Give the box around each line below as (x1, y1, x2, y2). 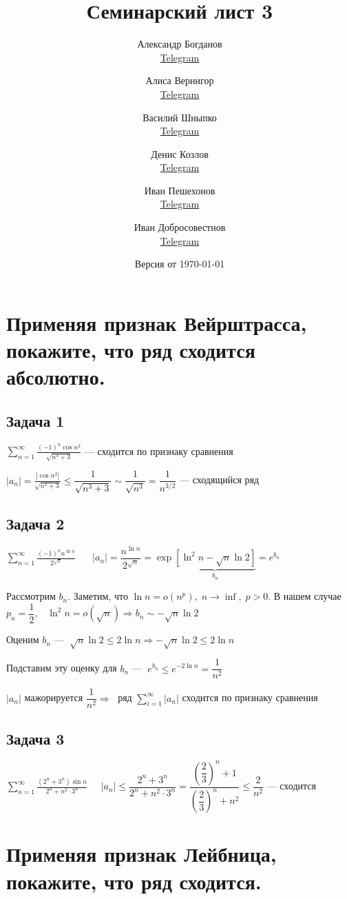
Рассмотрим (6, 589, 56, 603)
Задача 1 (6, 410, 65, 431)
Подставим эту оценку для (6, 660, 117, 675)
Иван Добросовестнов (134, 220, 226, 234)
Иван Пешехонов (144, 183, 215, 197)
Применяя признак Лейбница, (6, 840, 277, 868)
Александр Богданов (137, 37, 222, 51)
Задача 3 (6, 727, 65, 749)
